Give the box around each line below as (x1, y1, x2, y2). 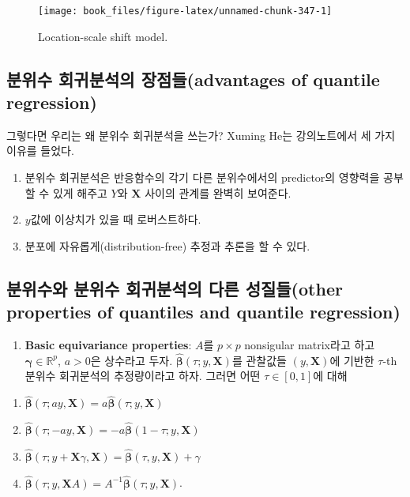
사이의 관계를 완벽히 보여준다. (145, 184, 292, 201)
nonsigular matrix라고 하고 (244, 337, 375, 352)
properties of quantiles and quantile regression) (6, 299, 401, 324)
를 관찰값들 (231, 352, 287, 368)
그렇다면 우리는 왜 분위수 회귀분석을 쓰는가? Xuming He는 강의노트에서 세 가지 (6, 126, 396, 143)
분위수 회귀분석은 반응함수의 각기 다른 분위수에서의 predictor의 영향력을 (24, 169, 380, 186)
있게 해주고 (52, 184, 107, 201)
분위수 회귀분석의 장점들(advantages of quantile (6, 66, 380, 91)
